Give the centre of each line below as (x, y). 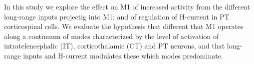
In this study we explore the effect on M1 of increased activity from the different (127, 6)
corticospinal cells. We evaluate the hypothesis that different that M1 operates (124, 26)
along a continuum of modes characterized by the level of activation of (112, 36)
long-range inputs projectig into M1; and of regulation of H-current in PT (117, 16)
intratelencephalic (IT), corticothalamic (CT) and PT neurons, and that (115, 46)
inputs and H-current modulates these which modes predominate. (123, 55)
